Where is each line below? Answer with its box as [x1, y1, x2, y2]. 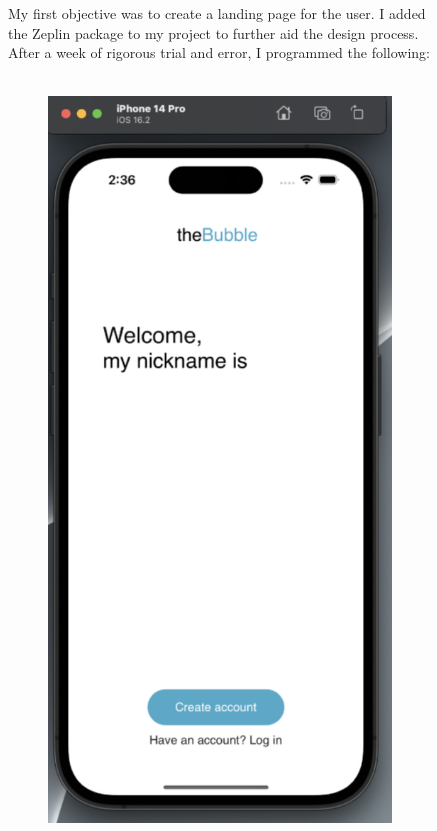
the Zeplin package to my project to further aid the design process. [8, 22, 419, 43]
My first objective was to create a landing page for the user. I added [8, 3, 426, 23]
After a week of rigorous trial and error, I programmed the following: [8, 42, 431, 63]
